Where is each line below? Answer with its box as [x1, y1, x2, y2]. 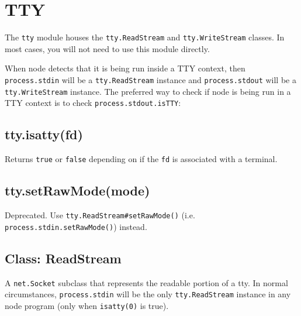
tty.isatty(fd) [5, 125, 83, 143]
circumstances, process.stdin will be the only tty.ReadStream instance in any [5, 288, 291, 300]
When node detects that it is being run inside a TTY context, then [5, 62, 245, 74]
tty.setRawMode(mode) [5, 181, 150, 200]
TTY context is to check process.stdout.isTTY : [5, 97, 181, 109]
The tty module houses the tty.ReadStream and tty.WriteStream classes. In [5, 31, 285, 43]
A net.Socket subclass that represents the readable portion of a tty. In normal [5, 276, 288, 288]
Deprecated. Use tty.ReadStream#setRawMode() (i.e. [5, 209, 195, 221]
